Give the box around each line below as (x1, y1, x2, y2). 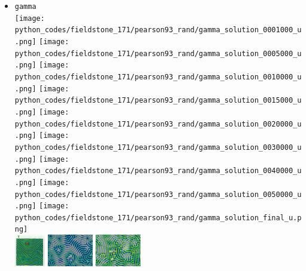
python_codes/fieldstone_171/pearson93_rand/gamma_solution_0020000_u (14, 119, 302, 128)
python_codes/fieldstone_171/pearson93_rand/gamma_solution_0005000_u (14, 49, 302, 58)
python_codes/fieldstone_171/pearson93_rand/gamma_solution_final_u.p (14, 213, 302, 222)
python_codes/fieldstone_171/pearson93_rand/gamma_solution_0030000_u (14, 143, 302, 152)
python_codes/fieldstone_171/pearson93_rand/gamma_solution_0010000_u (14, 72, 302, 81)
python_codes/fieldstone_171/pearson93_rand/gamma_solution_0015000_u (14, 96, 302, 105)
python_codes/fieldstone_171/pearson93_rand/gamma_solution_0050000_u (14, 190, 302, 199)
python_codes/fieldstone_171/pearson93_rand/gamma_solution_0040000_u (14, 167, 302, 175)
